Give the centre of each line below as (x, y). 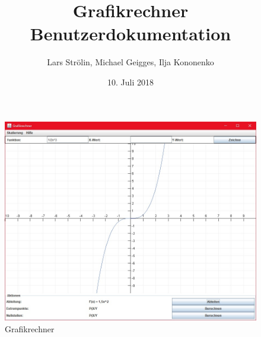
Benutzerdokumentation (130, 34)
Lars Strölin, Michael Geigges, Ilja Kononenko (130, 62)
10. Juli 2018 (130, 82)
